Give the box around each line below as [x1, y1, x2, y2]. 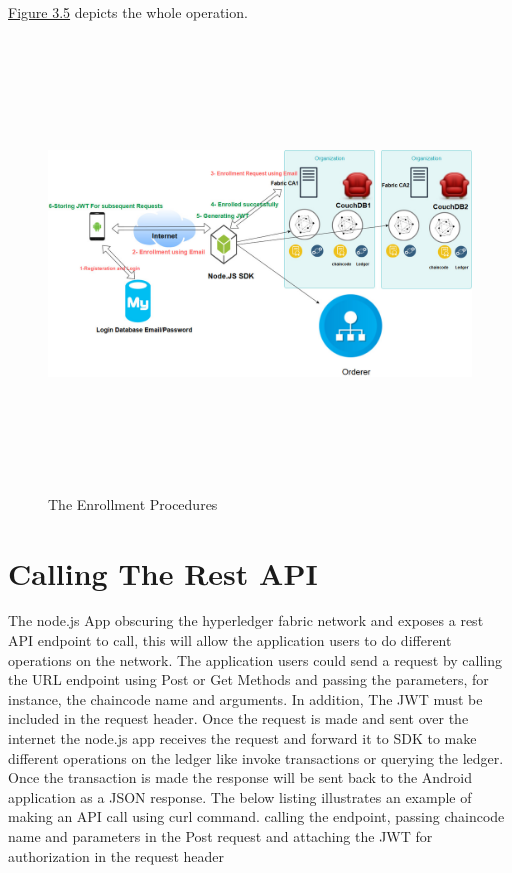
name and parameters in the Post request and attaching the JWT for [8, 825, 433, 846]
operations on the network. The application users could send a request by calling [8, 649, 503, 670]
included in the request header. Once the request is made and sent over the [8, 708, 469, 729]
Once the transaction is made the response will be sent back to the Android [8, 767, 473, 788]
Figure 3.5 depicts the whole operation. [8, 2, 248, 22]
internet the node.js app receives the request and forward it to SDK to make [8, 728, 477, 748]
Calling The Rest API [8, 552, 318, 593]
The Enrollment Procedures [48, 493, 218, 514]
